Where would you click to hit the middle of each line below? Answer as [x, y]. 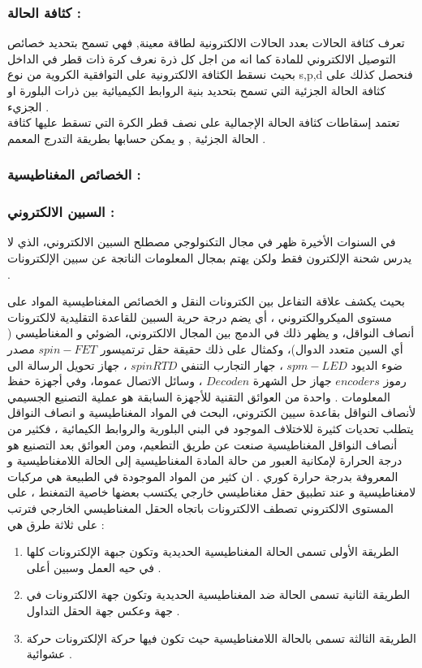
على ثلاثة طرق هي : [56, 524]
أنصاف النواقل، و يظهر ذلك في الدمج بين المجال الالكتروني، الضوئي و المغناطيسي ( [211, 333]
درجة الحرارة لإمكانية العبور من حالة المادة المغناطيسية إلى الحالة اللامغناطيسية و [205, 460]
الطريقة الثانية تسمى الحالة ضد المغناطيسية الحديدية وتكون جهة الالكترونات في [218, 594]
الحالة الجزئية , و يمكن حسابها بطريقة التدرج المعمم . [137, 138]
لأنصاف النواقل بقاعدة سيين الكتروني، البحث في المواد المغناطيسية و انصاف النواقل [212, 412]
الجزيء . [28, 106]
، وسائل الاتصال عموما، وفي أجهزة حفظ [105, 381]
